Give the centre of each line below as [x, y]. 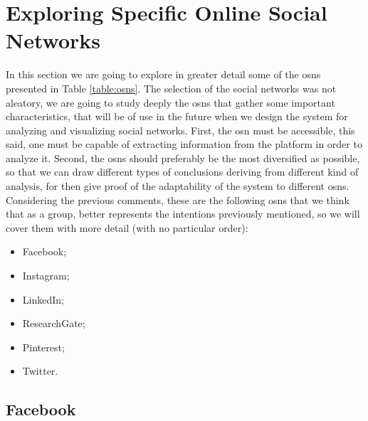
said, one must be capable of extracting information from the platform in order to [184, 144]
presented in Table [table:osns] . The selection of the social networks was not [171, 88]
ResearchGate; [54, 323]
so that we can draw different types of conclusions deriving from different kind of [182, 172]
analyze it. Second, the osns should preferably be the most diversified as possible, [183, 158]
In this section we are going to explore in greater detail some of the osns [163, 74]
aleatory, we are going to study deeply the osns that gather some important [170, 102]
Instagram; [46, 276]
